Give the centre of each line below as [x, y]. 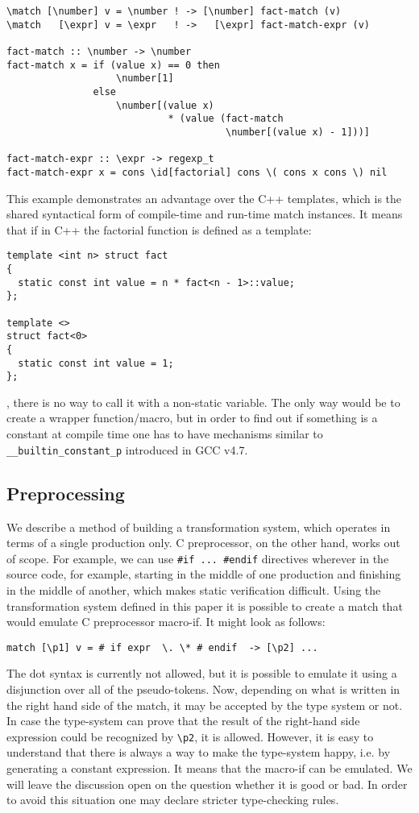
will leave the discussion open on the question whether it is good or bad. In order [207, 784]
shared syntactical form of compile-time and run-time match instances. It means [205, 214]
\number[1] [145, 79]
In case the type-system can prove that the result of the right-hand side [183, 721]
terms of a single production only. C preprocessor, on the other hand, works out [203, 543]
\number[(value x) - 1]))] [298, 132]
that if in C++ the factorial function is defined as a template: [159, 229]
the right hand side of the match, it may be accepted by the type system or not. [205, 705]
